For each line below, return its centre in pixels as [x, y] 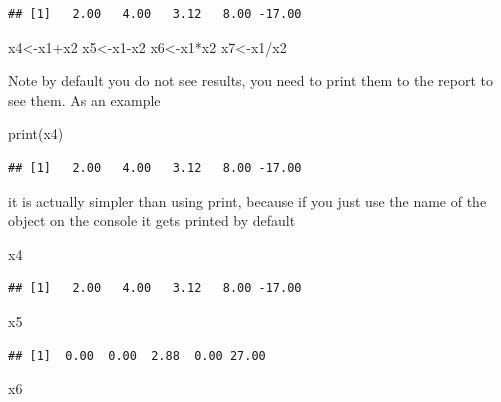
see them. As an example [84, 99]
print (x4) [36, 133]
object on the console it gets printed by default [152, 220]
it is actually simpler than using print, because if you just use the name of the [247, 200]
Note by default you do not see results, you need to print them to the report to [250, 80]
